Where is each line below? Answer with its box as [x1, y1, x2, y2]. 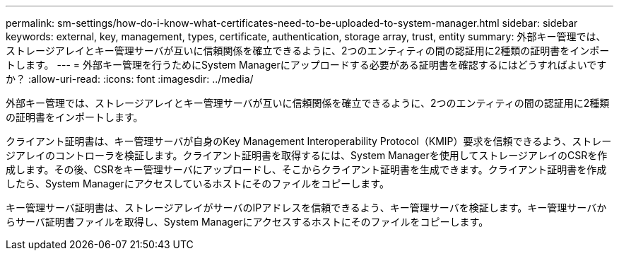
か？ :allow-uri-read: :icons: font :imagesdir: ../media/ [6, 73, 254, 85]
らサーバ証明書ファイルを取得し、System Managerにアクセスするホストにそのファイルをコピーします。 [6, 216, 489, 228]
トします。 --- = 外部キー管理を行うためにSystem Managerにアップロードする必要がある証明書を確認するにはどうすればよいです [6, 59, 607, 71]
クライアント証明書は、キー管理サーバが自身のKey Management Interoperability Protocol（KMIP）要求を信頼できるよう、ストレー [6, 135, 612, 147]
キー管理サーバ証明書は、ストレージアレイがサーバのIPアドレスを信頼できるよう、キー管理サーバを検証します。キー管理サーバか [6, 202, 607, 214]
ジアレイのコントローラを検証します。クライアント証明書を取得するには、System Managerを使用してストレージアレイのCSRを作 [6, 149, 608, 161]
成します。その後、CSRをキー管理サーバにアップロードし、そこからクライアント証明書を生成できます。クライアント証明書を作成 [6, 163, 607, 175]
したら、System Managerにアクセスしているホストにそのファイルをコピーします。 [6, 178, 389, 190]
